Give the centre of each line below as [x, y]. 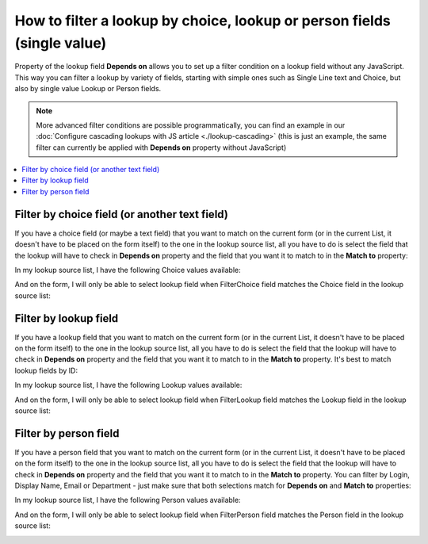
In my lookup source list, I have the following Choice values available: [128, 270]
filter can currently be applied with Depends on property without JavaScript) [161, 147]
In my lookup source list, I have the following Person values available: [128, 500]
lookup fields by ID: [46, 370]
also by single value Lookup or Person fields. [88, 89]
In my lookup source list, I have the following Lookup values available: [128, 385]
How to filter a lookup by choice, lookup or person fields [203, 21]
